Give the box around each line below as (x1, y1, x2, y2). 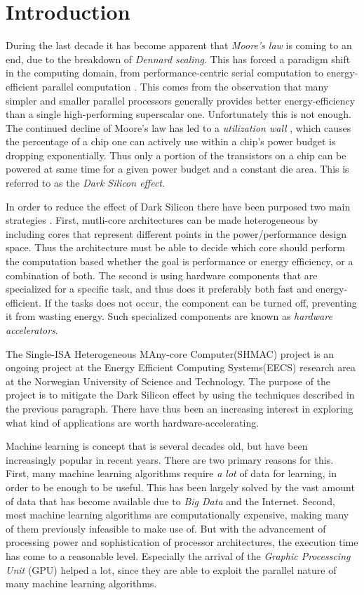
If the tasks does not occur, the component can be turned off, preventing (44, 295, 357, 309)
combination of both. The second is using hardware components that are (6, 267, 318, 282)
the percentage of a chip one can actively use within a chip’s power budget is (6, 134, 336, 149)
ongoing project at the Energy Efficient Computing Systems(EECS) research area (6, 360, 356, 375)
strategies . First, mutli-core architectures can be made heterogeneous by (6, 213, 318, 227)
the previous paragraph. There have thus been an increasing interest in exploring (6, 401, 353, 415)
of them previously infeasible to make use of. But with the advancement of (6, 521, 326, 535)
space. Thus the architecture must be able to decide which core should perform (6, 240, 345, 255)
